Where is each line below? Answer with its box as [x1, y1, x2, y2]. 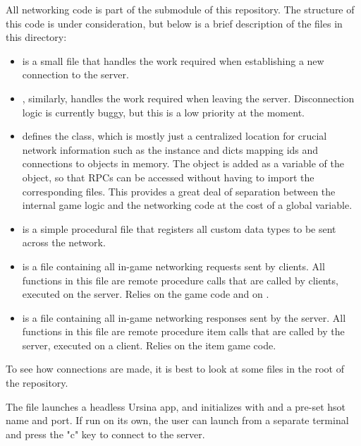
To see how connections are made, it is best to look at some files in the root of [6, 361, 344, 376]
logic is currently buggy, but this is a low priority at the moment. [22, 104, 305, 119]
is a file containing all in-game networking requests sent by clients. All [22, 258, 325, 273]
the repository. [6, 375, 68, 390]
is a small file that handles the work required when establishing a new [22, 53, 324, 68]
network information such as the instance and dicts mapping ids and [22, 142, 319, 157]
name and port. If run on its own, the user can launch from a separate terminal [6, 413, 349, 428]
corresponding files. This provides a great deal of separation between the [22, 183, 336, 198]
